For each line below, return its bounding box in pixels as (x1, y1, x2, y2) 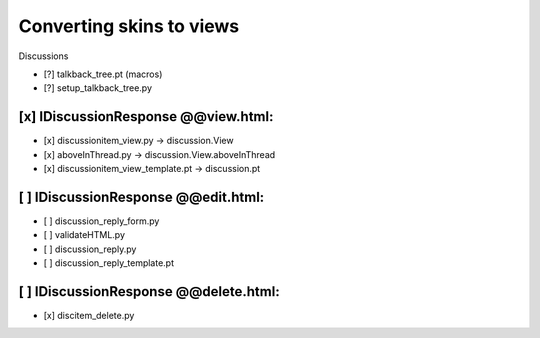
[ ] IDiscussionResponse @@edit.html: (18, 188, 265, 205)
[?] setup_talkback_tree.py (43, 82, 153, 94)
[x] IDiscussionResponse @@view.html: (18, 108, 274, 125)
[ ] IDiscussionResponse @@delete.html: (18, 283, 280, 300)
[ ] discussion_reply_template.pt (43, 257, 175, 269)
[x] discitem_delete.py (43, 310, 135, 321)
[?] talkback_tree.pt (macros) (43, 68, 163, 80)
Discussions (18, 50, 69, 62)
